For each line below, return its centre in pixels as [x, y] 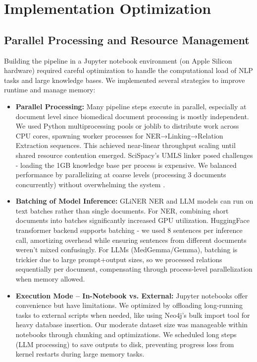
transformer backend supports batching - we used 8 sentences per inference [129, 230]
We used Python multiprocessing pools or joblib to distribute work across [127, 126]
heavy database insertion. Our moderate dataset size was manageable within [132, 325]
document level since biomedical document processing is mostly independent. [132, 116]
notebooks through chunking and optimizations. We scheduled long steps [126, 334]
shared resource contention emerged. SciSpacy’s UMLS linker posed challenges [134, 155]
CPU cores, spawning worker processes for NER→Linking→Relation [119, 135]
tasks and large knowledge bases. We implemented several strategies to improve [125, 80]
